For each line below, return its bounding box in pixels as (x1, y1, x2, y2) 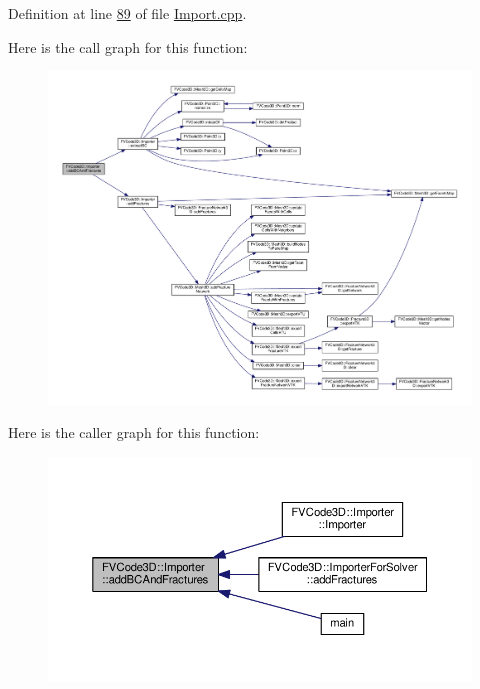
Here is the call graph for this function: (8, 36, 248, 57)
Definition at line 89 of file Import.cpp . (8, 3, 247, 23)
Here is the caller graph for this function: (8, 422, 260, 443)
